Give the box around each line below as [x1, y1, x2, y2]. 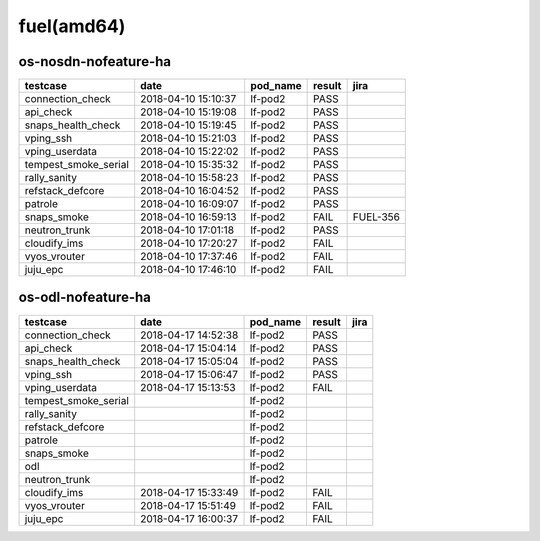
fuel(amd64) [18, 15, 126, 37]
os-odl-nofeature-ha [18, 289, 152, 306]
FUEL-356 [352, 210, 400, 224]
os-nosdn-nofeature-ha [18, 53, 172, 70]
